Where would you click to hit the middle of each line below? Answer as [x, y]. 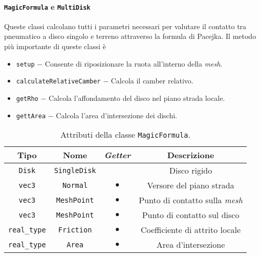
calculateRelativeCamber [58, 82]
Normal [75, 185]
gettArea [31, 116]
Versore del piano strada [191, 185]
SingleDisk [75, 170]
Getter [117, 155]
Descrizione [191, 155]
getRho [27, 99]
